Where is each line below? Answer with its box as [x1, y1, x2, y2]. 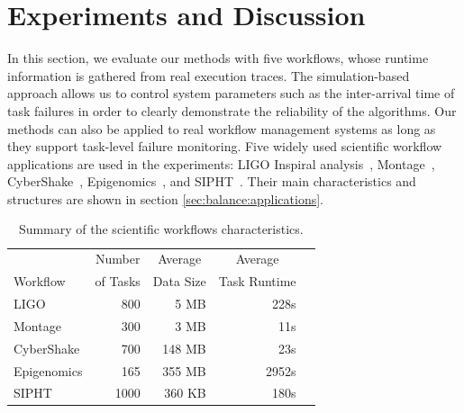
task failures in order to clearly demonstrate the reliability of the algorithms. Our [7, 101, 457, 120]
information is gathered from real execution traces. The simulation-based [7, 66, 410, 85]
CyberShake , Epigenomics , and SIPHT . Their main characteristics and [7, 172, 416, 191]
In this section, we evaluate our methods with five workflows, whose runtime [7, 49, 429, 67]
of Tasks [95, 272, 141, 291]
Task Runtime [218, 272, 296, 291]
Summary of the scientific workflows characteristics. [18, 220, 304, 238]
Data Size [152, 272, 206, 291]
